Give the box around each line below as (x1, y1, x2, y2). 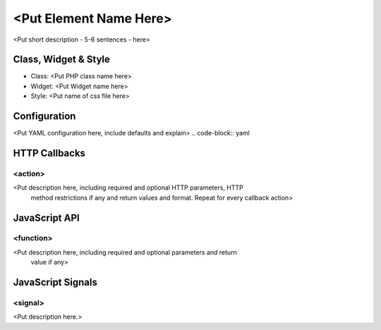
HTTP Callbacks (13, 147, 86, 159)
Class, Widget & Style (13, 54, 111, 66)
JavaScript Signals (13, 276, 98, 288)
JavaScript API (13, 212, 80, 224)
